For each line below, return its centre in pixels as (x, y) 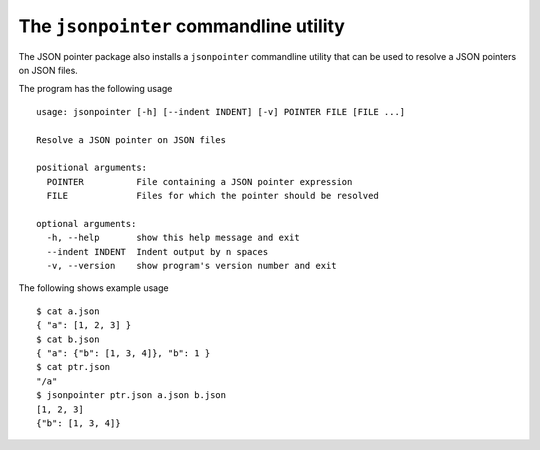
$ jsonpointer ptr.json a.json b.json (131, 395)
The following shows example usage (93, 288)
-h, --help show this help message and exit (173, 238)
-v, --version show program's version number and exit (191, 266)
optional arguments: (86, 223)
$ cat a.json (68, 311)
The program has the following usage (95, 89)
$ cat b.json (68, 339)
